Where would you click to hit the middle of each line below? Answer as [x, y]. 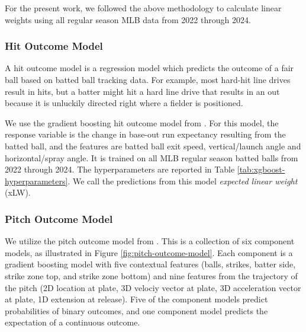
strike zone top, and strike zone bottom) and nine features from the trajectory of [151, 275]
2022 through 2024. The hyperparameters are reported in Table [120, 169]
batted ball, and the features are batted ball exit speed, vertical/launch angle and [153, 146]
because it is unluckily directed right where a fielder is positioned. [124, 103]
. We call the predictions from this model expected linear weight [183, 181]
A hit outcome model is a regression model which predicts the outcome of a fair [149, 68]
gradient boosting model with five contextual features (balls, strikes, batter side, [150, 264]
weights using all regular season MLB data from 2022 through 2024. [128, 19]
